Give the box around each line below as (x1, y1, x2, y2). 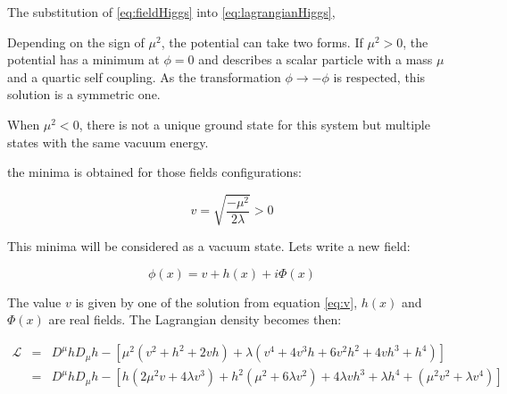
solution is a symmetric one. (7, 85, 161, 104)
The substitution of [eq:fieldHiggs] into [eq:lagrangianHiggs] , (7, 3, 336, 21)
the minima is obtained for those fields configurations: (7, 163, 302, 181)
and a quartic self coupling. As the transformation (7, 67, 281, 86)
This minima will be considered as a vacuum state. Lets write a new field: (7, 237, 411, 256)
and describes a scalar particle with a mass (198, 50, 433, 69)
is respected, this (333, 67, 426, 86)
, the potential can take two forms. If (161, 32, 363, 51)
